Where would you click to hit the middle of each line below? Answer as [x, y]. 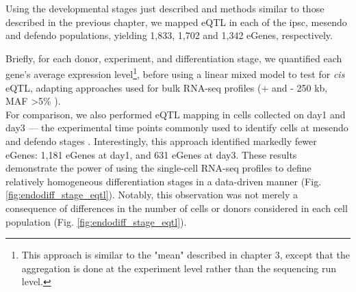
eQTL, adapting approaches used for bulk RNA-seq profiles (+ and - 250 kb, [167, 87]
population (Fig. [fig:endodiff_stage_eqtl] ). [96, 221]
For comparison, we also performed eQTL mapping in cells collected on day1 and [176, 114]
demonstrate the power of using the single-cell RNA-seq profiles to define [158, 168]
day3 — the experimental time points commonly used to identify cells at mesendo [177, 128]
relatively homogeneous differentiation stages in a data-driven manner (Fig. [164, 181]
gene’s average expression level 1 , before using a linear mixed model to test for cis [175, 73]
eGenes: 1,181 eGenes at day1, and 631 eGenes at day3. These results [151, 154]
